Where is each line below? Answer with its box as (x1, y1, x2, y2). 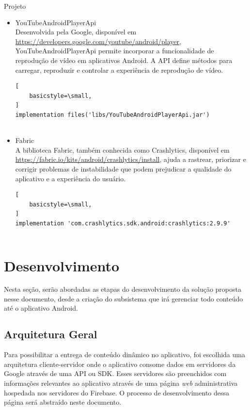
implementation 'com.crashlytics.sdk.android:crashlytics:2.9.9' (15, 220, 231, 227)
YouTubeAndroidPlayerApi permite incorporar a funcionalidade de (15, 46, 214, 56)
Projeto (4, 1, 26, 11)
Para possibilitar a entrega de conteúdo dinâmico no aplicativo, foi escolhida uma (4, 349, 245, 360)
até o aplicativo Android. (4, 303, 78, 313)
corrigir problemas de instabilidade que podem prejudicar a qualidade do (15, 163, 232, 173)
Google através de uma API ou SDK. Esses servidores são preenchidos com (4, 368, 227, 378)
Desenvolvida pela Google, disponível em (15, 27, 137, 37)
